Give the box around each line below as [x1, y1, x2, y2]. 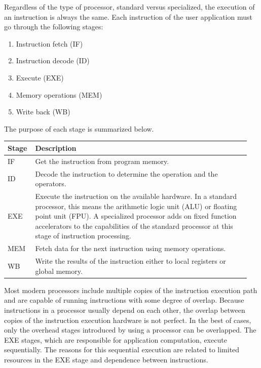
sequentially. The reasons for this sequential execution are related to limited [4, 344, 240, 355]
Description [35, 142, 77, 153]
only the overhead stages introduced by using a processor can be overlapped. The [4, 324, 256, 335]
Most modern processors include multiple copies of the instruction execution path [4, 284, 257, 295]
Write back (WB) [16, 106, 70, 117]
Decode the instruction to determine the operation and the [35, 168, 218, 179]
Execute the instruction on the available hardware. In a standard [35, 190, 237, 201]
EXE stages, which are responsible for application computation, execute [4, 334, 227, 345]
